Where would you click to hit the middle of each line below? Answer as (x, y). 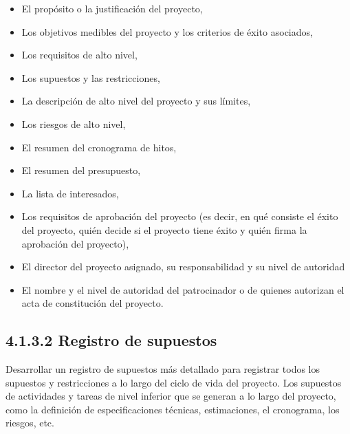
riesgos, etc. (30, 423)
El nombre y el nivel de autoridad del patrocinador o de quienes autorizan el (183, 289)
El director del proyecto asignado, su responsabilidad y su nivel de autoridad (183, 267)
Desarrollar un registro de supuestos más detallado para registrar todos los (163, 369)
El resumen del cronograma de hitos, (99, 147)
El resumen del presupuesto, (81, 170)
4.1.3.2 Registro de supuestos (111, 340)
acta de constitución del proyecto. (92, 303)
